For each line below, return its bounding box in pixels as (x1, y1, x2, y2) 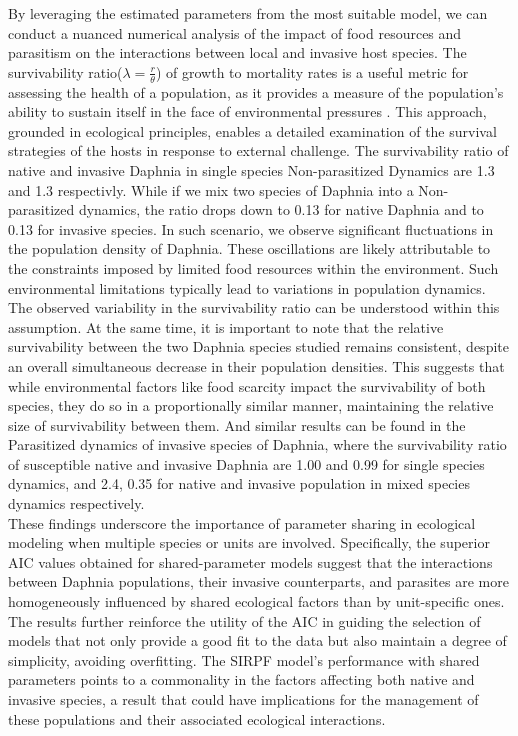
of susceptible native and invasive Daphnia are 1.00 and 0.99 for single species (8, 453, 485, 474)
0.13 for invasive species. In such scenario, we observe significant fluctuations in (8, 218, 494, 239)
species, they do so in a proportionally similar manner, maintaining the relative (8, 395, 494, 416)
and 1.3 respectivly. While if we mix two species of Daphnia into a (8, 179, 414, 200)
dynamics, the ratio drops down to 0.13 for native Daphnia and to (78, 199, 484, 220)
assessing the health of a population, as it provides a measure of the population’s (8, 81, 504, 102)
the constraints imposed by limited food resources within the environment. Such (8, 257, 499, 278)
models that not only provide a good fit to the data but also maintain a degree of (8, 630, 507, 651)
